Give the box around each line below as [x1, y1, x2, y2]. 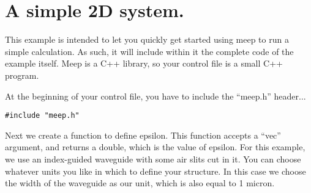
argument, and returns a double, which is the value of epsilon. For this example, [5, 140, 305, 153]
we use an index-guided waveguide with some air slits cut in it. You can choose [5, 152, 301, 165]
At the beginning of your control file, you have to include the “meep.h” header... [5, 89, 306, 102]
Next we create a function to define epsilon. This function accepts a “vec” [5, 128, 281, 141]
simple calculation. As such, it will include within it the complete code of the [5, 45, 294, 57]
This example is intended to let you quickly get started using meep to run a [5, 33, 289, 46]
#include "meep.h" [5, 111, 80, 120]
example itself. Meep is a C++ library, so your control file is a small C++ [5, 57, 283, 70]
